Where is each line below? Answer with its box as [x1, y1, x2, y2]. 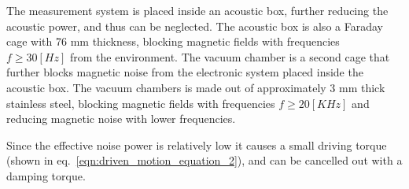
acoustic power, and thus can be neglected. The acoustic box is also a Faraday [6, 17, 383, 34]
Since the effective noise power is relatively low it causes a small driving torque [6, 136, 387, 153]
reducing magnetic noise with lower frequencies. [6, 110, 236, 127]
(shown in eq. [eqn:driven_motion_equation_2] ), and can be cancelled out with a [6, 152, 403, 169]
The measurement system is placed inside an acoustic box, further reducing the [6, 2, 389, 18]
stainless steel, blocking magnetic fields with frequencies [6, 94, 275, 111]
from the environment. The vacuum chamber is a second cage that [70, 48, 390, 65]
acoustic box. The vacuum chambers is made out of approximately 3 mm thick [6, 79, 385, 95]
